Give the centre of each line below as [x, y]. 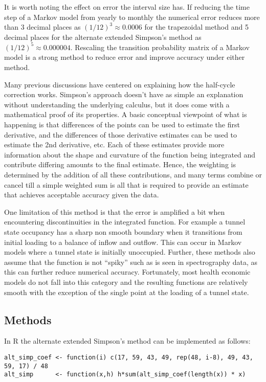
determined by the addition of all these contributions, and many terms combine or [133, 174]
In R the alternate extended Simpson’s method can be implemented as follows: [127, 341]
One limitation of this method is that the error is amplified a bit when [115, 211]
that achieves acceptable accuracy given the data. [82, 195]
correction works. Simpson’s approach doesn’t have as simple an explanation [124, 94]
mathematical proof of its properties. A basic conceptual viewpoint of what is [126, 114]
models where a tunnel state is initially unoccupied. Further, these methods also [130, 252]
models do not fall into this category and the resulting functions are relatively [126, 282]
